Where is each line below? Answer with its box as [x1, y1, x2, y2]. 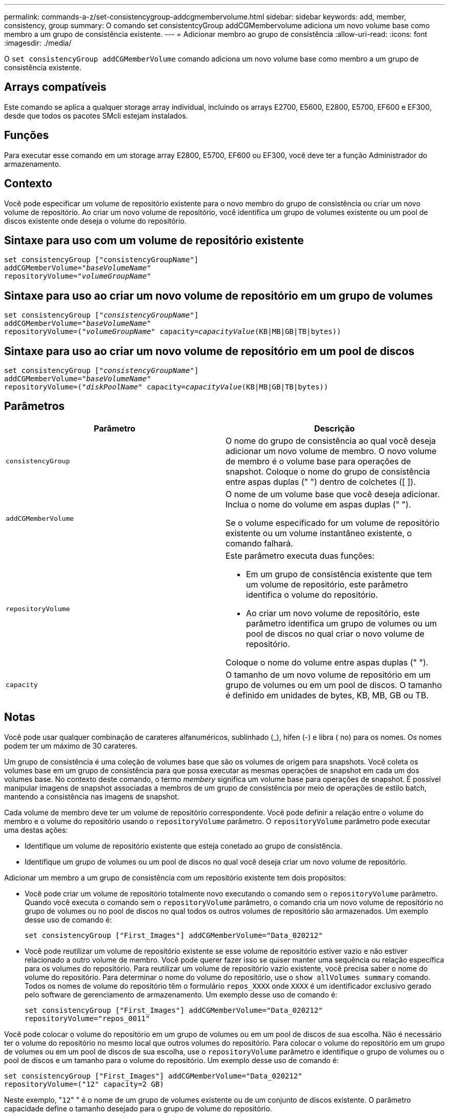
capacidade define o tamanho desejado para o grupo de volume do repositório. [4, 1104, 272, 1113]
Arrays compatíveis [4, 81, 107, 94]
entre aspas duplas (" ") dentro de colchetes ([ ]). [226, 476, 416, 487]
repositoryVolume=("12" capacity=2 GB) [4, 1080, 164, 1088]
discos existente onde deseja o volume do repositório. [4, 216, 187, 225]
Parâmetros [4, 400, 65, 413]
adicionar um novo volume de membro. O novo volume [226, 445, 437, 456]
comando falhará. [226, 538, 293, 548]
